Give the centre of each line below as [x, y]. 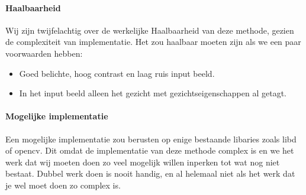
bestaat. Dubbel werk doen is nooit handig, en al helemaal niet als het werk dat [150, 173]
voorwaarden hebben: [44, 53]
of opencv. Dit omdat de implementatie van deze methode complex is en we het [150, 150]
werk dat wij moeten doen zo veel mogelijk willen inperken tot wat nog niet [143, 162]
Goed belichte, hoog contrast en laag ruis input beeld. [117, 73]
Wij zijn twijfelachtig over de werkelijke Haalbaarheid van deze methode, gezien [150, 30]
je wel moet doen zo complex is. [63, 185]
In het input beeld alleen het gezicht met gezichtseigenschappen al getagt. [153, 93]
